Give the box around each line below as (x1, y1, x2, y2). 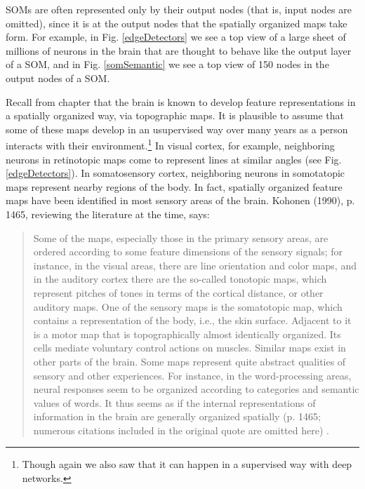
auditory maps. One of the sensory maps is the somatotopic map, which (33, 299, 343, 314)
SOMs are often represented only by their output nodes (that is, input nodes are (6, 2, 352, 16)
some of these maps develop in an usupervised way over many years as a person (6, 121, 348, 136)
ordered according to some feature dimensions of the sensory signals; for (33, 244, 343, 259)
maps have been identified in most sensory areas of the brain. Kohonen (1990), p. (6, 193, 355, 208)
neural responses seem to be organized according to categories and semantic (33, 382, 359, 396)
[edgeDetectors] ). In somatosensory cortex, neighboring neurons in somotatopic (6, 166, 345, 180)
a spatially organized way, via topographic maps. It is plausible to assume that (6, 108, 344, 123)
